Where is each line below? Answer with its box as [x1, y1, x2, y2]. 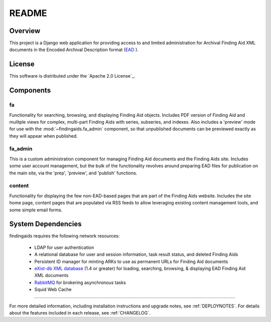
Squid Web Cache [34, 286, 72, 292]
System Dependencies [9, 220, 82, 228]
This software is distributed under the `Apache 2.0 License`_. [9, 73, 135, 79]
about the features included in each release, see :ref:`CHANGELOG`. [9, 309, 151, 315]
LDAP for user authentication [34, 244, 94, 250]
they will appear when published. [9, 133, 78, 139]
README [9, 8, 47, 19]
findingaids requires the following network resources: [9, 233, 120, 239]
